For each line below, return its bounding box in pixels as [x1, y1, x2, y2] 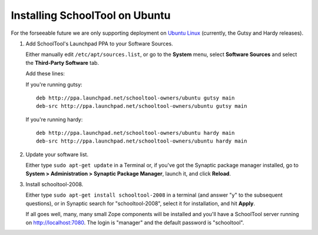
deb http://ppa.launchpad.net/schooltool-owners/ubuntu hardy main [36, 130, 235, 137]
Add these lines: [25, 70, 65, 77]
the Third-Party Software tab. [25, 59, 100, 66]
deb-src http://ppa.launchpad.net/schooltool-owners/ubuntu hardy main [36, 138, 247, 144]
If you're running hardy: [25, 115, 83, 123]
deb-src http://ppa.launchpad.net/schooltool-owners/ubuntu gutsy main [36, 103, 247, 110]
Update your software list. [25, 151, 88, 158]
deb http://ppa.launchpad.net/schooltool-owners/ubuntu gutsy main [36, 94, 235, 101]
